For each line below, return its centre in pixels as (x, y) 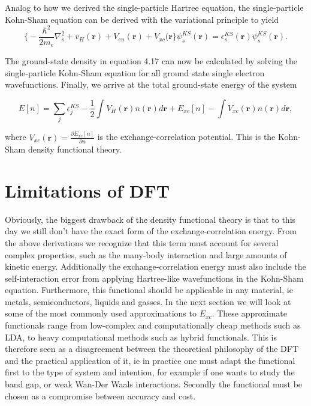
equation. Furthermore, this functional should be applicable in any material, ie (149, 290)
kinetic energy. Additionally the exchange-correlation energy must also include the (155, 266)
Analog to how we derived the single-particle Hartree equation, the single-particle (154, 7)
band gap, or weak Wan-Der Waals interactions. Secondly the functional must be (154, 384)
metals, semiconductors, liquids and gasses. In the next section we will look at (148, 301)
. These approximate (249, 313)
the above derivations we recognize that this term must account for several (142, 242)
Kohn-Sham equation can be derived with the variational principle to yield (142, 19)
